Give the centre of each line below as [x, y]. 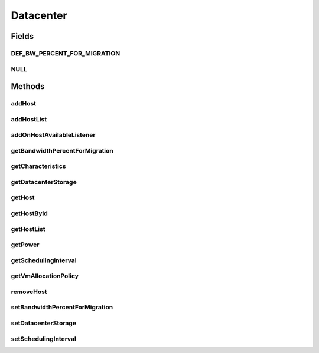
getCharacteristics [38, 166]
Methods [28, 86]
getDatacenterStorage [44, 182]
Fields [22, 36]
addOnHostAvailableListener [53, 135]
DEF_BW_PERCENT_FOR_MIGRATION [66, 53]
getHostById [30, 213]
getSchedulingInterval [44, 260]
